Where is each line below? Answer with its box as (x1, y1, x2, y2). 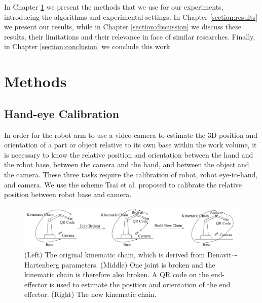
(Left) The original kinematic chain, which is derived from (24, 249, 205, 260)
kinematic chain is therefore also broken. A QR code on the (24, 269, 209, 280)
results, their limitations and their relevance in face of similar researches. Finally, (4, 31, 255, 42)
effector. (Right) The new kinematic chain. (24, 289, 157, 299)
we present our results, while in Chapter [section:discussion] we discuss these (4, 21, 242, 32)
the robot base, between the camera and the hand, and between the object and (4, 159, 249, 170)
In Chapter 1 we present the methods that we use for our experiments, (4, 2, 223, 12)
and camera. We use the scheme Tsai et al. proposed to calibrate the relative (4, 179, 242, 190)
